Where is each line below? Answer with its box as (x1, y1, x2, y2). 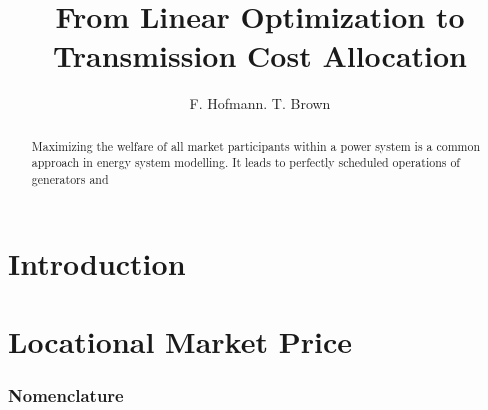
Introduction (8, 242, 186, 283)
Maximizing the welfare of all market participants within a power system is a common (31, 137, 481, 154)
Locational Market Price (8, 321, 352, 362)
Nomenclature (8, 383, 124, 408)
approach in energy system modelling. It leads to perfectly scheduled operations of (31, 154, 460, 171)
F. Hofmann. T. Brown (189, 93, 331, 114)
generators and (31, 171, 109, 188)
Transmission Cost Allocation (53, 35, 467, 76)
